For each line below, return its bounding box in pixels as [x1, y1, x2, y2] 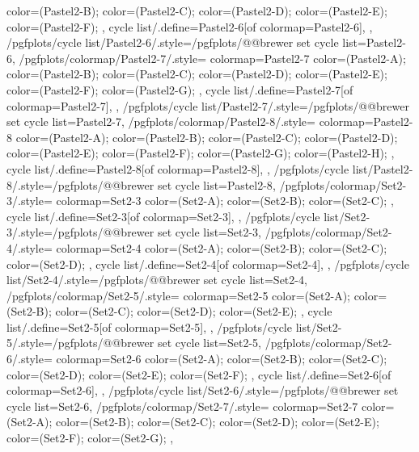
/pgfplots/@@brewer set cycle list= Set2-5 [52, 334, 259, 351]
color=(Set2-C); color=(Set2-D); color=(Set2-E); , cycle [55, 303, 332, 320]
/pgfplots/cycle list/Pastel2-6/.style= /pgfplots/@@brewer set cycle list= [6, 34, 366, 51]
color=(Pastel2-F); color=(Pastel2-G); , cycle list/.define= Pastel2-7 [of [6, 81, 353, 98]
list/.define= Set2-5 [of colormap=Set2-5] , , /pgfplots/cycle [6, 318, 292, 335]
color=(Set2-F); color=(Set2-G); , [6, 429, 174, 446]
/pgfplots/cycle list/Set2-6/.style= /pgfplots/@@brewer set [108, 382, 399, 399]
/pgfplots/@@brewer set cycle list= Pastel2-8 [52, 176, 273, 193]
